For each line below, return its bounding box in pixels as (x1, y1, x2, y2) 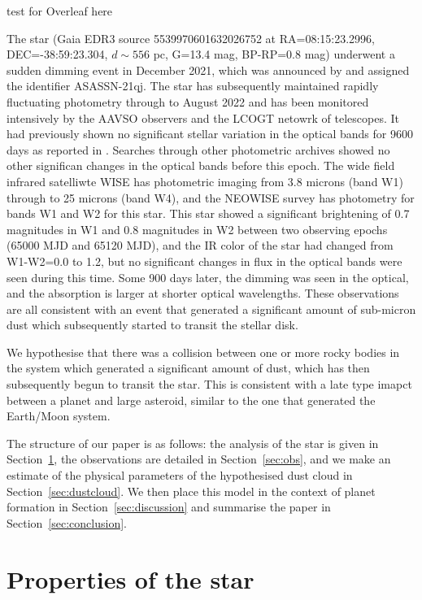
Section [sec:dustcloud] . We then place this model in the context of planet (7, 482, 376, 499)
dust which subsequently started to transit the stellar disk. (7, 316, 298, 333)
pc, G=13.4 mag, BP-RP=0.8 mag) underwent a (153, 46, 395, 63)
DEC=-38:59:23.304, (7, 46, 108, 63)
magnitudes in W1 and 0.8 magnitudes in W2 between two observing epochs (7, 220, 388, 237)
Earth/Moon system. (7, 407, 111, 424)
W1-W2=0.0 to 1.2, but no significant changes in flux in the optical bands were (7, 252, 402, 269)
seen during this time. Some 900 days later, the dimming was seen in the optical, (7, 268, 409, 285)
